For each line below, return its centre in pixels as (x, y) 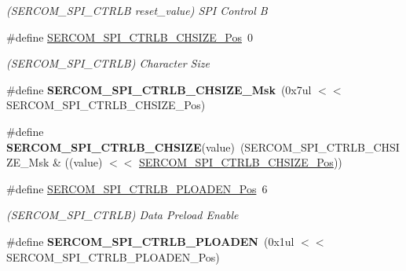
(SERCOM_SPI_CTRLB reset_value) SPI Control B (137, 10)
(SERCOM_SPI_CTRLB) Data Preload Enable (123, 215)
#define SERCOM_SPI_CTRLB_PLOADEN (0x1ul (150, 241)
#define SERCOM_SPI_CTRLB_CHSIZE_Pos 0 (130, 37)
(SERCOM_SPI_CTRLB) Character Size (108, 63)
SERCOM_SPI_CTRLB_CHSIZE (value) (121, 146)
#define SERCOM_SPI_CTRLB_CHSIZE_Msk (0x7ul (159, 89)
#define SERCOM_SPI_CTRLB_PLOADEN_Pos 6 (137, 188)
